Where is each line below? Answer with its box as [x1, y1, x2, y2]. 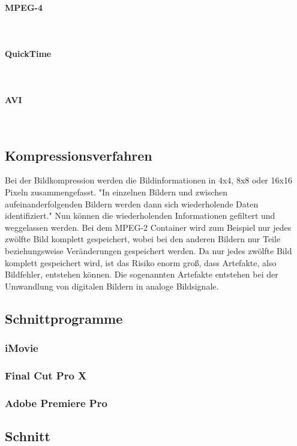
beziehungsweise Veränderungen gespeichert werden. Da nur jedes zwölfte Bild [5, 244, 292, 257]
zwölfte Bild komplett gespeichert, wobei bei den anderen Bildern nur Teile [5, 233, 281, 245]
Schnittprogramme [5, 309, 123, 327]
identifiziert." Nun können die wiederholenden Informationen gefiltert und [5, 209, 275, 222]
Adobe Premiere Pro [5, 395, 107, 410]
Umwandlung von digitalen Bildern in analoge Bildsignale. [5, 279, 219, 292]
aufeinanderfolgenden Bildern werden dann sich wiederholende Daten [5, 197, 259, 210]
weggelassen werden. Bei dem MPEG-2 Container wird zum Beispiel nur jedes [5, 221, 292, 233]
